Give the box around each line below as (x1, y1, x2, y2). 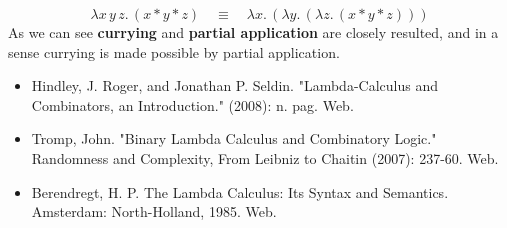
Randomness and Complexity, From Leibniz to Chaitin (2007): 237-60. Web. (31, 147, 499, 168)
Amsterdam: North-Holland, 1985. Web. (31, 201, 277, 222)
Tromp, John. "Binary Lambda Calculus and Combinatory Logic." (31, 128, 437, 149)
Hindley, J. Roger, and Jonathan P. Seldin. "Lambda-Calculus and (31, 75, 438, 96)
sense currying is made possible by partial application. (8, 41, 340, 62)
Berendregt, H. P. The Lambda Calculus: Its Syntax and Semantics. (31, 181, 449, 202)
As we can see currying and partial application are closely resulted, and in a (8, 22, 499, 42)
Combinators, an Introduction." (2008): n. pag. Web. (31, 94, 354, 115)
